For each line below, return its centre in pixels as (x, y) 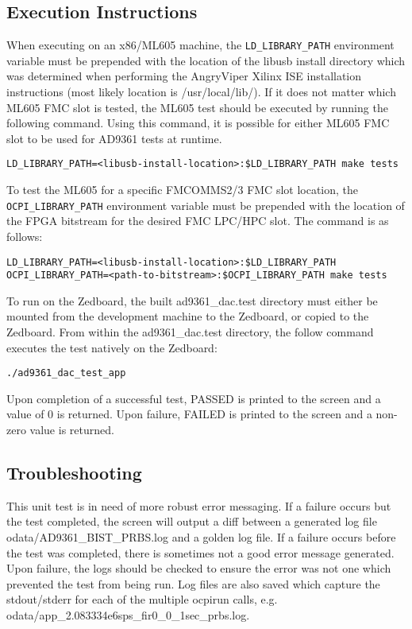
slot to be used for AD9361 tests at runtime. (114, 138)
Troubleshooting (74, 473)
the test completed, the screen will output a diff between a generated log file (192, 521)
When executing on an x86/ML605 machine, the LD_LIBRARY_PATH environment (200, 45)
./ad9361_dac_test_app (66, 373)
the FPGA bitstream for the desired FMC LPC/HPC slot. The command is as (198, 221)
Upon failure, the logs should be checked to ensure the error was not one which (199, 568)
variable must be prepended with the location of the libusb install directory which (206, 60)
